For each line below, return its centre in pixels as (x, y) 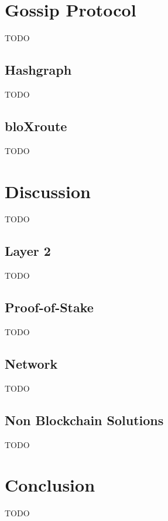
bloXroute (36, 126)
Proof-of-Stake (49, 307)
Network (31, 364)
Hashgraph (38, 70)
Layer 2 (28, 251)
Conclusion (50, 485)
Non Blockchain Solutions (84, 420)
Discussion (48, 191)
